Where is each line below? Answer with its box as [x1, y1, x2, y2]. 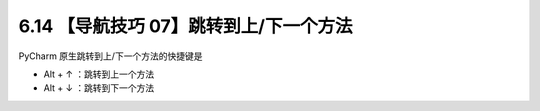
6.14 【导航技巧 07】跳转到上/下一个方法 [18, 15, 353, 37]
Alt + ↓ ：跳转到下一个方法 [43, 82, 155, 94]
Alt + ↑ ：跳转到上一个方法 [43, 68, 155, 80]
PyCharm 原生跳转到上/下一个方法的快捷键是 [18, 50, 203, 62]
